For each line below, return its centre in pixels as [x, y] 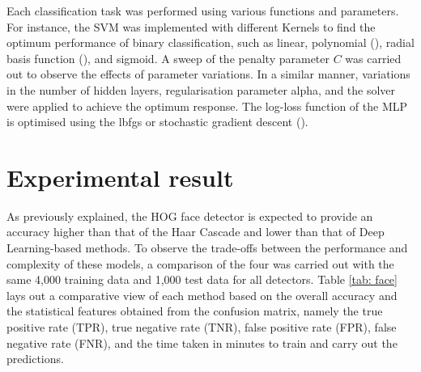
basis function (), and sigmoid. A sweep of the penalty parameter [168, 58]
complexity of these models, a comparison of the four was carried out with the [200, 263]
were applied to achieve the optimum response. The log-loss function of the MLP [207, 106]
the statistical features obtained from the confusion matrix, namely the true [195, 311]
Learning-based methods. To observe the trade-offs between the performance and [207, 248]
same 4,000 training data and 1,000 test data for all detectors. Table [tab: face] [202, 279]
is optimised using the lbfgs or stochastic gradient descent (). [157, 122]
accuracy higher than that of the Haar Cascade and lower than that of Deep [196, 232]
